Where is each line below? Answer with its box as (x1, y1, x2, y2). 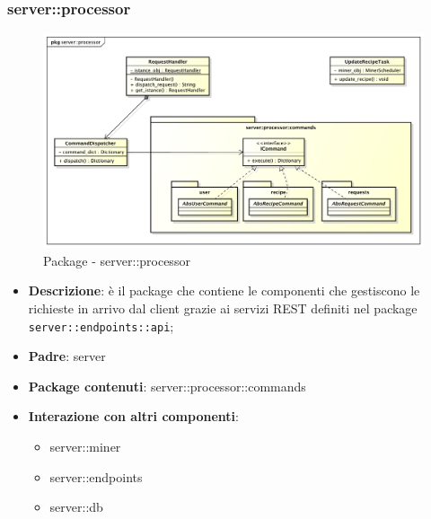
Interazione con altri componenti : (28, 407, 239, 426)
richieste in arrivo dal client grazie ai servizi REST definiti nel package (28, 298, 418, 317)
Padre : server (28, 347, 106, 365)
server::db (49, 497, 103, 516)
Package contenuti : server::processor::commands (28, 376, 306, 395)
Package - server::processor (43, 251, 190, 269)
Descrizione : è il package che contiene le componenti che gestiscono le (28, 281, 420, 300)
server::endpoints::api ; (28, 316, 174, 335)
